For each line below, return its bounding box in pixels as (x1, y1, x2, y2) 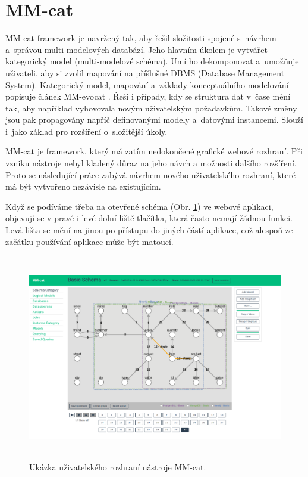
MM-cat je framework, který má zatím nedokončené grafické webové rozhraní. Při (5, 145, 303, 157)
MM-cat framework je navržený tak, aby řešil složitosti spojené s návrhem (5, 32, 276, 44)
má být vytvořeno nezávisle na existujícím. (5, 180, 161, 193)
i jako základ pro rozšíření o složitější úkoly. (5, 125, 168, 137)
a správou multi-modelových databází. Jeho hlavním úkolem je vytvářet (5, 43, 268, 55)
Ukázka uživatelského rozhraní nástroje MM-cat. (29, 460, 206, 473)
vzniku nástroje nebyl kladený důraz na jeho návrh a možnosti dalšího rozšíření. (5, 157, 297, 169)
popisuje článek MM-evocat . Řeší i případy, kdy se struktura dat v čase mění (5, 90, 291, 103)
